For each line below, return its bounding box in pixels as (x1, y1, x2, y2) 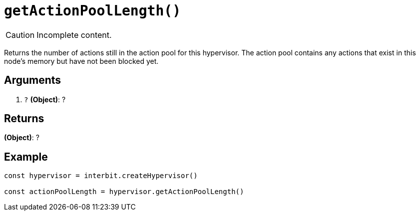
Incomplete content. (36, 29, 112, 40)
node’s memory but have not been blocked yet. (4, 56, 159, 65)
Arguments (4, 74, 61, 87)
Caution (5, 29, 35, 40)
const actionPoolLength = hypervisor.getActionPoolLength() (4, 188, 244, 196)
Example (4, 150, 48, 163)
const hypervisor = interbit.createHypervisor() (4, 172, 198, 180)
